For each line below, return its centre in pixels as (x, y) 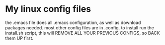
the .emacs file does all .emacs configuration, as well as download (73, 22)
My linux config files (48, 9)
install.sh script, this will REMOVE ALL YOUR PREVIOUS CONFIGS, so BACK (82, 33)
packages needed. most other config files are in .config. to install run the (80, 27)
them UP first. (19, 38)
